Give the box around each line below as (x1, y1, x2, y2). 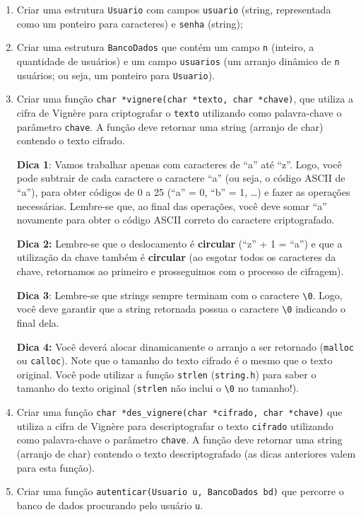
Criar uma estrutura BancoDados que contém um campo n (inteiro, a (16, 40, 314, 54)
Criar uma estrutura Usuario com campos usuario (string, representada (16, 2, 331, 16)
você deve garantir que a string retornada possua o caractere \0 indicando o (16, 301, 345, 316)
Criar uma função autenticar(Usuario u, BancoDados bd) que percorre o (16, 484, 344, 499)
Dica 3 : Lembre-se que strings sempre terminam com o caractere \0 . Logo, (16, 287, 343, 302)
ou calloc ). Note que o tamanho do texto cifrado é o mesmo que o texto (16, 353, 333, 368)
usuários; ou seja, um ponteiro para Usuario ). (16, 67, 215, 82)
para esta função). (16, 460, 95, 475)
